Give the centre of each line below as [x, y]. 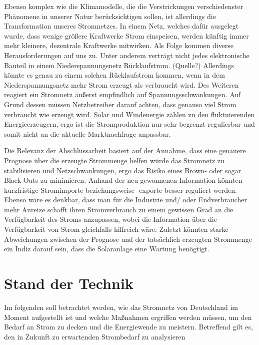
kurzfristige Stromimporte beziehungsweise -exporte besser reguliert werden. [120, 190]
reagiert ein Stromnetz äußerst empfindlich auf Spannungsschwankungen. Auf [122, 94]
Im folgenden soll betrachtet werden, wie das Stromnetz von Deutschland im [121, 307]
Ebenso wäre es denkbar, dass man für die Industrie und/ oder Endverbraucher [126, 200]
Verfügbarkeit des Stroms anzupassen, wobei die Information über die [110, 219]
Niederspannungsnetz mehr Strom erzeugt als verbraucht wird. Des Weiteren [121, 84]
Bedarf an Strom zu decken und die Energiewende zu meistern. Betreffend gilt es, [128, 327]
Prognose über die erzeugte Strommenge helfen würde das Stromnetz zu [114, 160]
